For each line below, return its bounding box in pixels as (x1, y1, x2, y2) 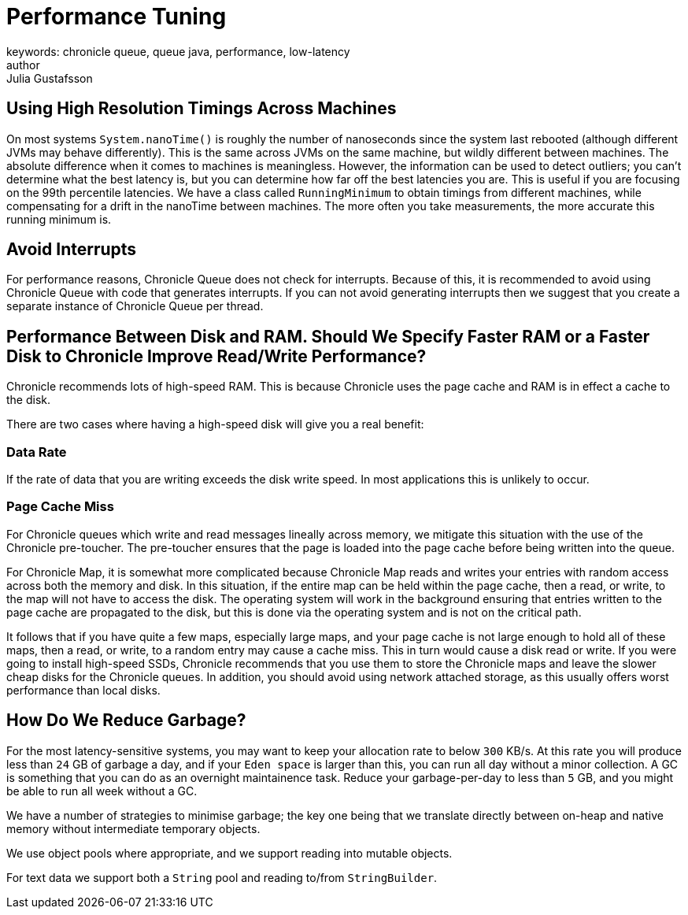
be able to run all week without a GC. (6, 783, 198, 798)
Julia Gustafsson (6, 71, 93, 85)
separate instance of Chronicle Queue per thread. (6, 299, 264, 313)
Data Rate (6, 443, 67, 460)
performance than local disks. (6, 683, 161, 697)
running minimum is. (6, 212, 112, 226)
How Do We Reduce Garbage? (6, 710, 246, 731)
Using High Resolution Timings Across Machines (6, 98, 397, 119)
